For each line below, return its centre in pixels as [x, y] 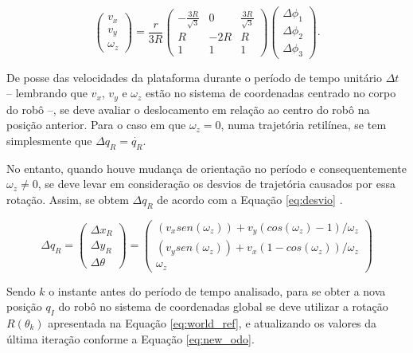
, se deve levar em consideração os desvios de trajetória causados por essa [216, 184]
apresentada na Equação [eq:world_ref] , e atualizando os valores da [212, 323]
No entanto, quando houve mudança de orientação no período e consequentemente [206, 168]
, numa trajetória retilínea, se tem [304, 125]
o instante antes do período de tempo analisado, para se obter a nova [217, 290]
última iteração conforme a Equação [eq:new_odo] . [131, 338]
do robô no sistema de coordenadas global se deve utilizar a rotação [223, 306]
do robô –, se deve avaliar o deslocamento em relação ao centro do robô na [188, 109]
